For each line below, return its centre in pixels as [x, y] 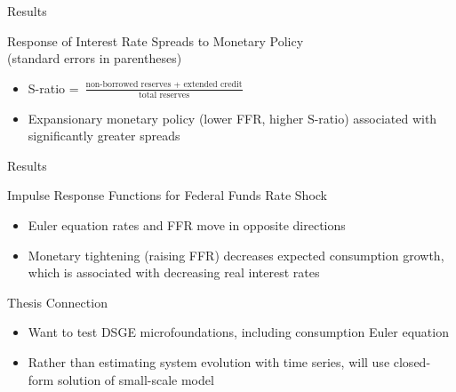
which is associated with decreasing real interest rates [174, 272]
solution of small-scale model [136, 379]
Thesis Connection [57, 302]
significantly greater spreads [104, 136]
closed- [412, 361]
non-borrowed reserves [128, 85]
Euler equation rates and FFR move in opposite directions [187, 224]
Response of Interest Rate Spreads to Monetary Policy [156, 40]
